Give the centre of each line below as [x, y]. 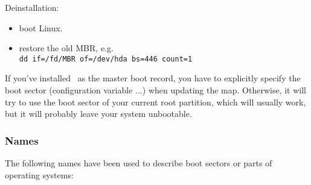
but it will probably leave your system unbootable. [98, 114]
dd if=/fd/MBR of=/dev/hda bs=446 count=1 [106, 59]
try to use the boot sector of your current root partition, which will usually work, [155, 102]
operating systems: [39, 174]
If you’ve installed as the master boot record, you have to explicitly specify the [153, 78]
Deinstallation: [32, 7]
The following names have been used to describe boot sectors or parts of [139, 163]
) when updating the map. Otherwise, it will [224, 90]
